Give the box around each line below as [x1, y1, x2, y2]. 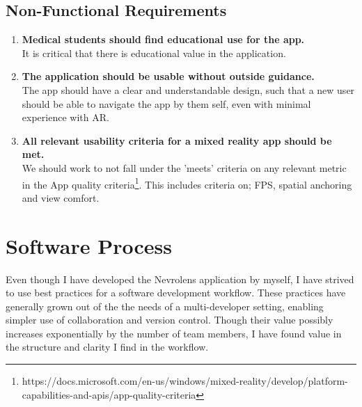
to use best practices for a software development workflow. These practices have [6, 285, 346, 300]
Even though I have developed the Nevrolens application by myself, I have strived [6, 271, 354, 286]
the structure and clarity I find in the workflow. [6, 340, 209, 354]
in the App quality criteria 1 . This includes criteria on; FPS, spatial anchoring [22, 175, 352, 191]
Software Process [6, 231, 172, 260]
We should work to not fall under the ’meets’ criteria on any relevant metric [22, 160, 347, 175]
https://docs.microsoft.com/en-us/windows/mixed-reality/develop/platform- [22, 374, 348, 388]
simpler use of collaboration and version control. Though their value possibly [6, 312, 333, 327]
